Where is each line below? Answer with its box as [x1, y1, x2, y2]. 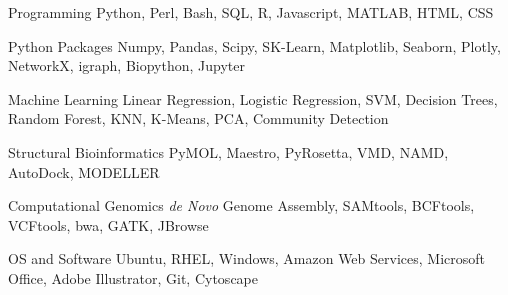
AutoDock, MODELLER [8, 161, 160, 182]
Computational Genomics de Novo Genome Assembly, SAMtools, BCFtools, [8, 195, 475, 216]
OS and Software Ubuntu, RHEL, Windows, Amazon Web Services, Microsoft [8, 248, 485, 269]
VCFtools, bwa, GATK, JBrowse [8, 214, 209, 235]
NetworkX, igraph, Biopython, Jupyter [8, 55, 245, 76]
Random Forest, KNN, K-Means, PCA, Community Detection [8, 108, 389, 129]
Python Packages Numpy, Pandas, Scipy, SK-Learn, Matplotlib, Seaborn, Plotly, [8, 35, 501, 56]
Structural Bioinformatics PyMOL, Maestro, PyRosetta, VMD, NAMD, [8, 141, 449, 162]
